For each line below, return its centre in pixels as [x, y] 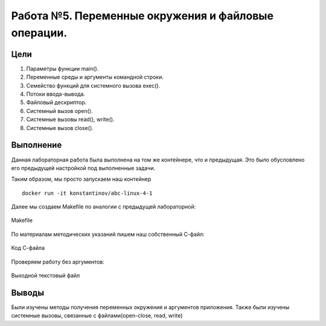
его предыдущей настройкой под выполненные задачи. [83, 168]
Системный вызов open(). [59, 111]
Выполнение [37, 145]
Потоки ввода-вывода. [56, 94]
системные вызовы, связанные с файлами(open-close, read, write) [97, 316]
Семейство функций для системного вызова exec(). [93, 85]
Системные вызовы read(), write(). [70, 119]
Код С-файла [28, 248]
